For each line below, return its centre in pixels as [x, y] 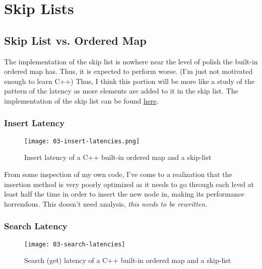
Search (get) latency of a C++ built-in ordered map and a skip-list [128, 260]
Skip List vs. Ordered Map [75, 40]
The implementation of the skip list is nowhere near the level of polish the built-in [131, 61]
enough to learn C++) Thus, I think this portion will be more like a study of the [129, 81]
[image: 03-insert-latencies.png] [82, 141]
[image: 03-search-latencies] [75, 244]
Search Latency [36, 226]
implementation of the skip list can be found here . [81, 100]
